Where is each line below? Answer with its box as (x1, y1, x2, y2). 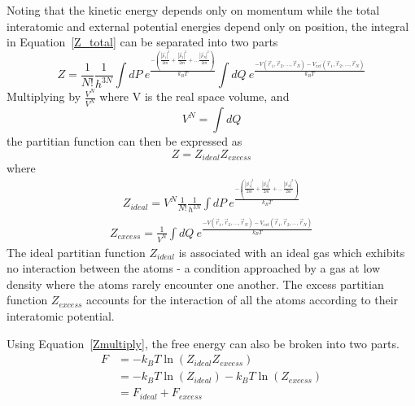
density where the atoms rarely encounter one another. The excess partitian (7, 275, 384, 292)
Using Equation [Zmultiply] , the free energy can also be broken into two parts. (7, 334, 400, 351)
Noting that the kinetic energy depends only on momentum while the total (7, 2, 380, 18)
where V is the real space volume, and (99, 88, 290, 105)
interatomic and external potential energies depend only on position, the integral (7, 17, 409, 34)
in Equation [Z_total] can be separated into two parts (7, 33, 278, 50)
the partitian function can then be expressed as (7, 133, 242, 150)
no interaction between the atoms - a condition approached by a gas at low (7, 260, 381, 277)
